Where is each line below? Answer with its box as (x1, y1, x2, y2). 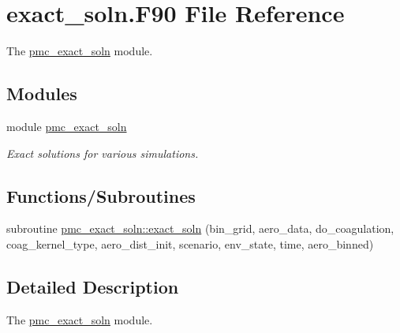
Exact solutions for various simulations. (6, 144, 199, 161)
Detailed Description (6, 274, 179, 298)
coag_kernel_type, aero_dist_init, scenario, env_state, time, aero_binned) (6, 235, 374, 252)
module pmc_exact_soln (6, 118, 127, 134)
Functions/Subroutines (6, 183, 196, 208)
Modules (6, 81, 77, 106)
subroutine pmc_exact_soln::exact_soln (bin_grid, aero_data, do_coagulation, (6, 220, 394, 237)
